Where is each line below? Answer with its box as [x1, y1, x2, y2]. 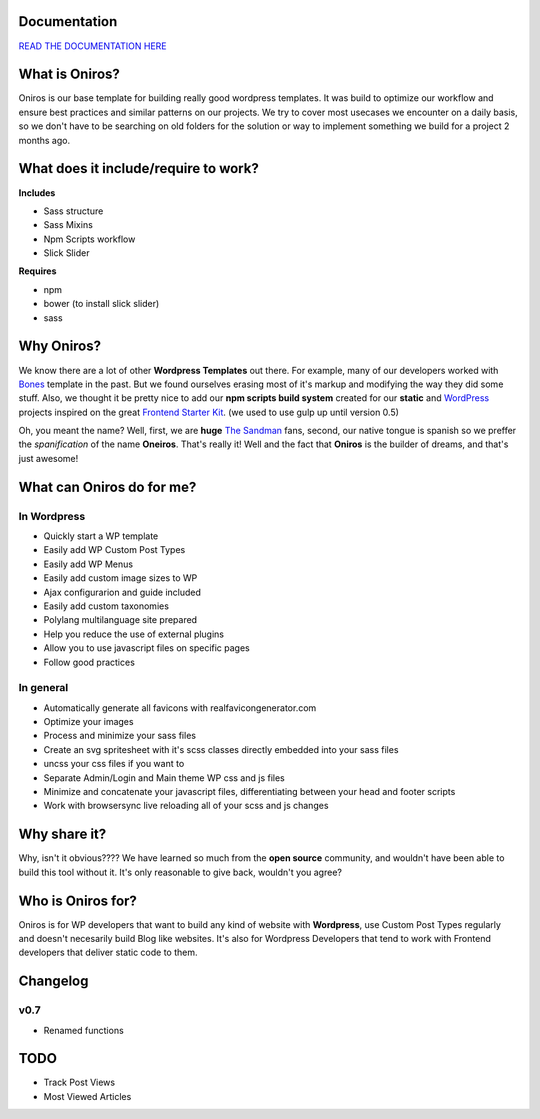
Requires [18, 265, 57, 277]
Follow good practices [43, 656, 135, 668]
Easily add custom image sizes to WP [43, 572, 198, 584]
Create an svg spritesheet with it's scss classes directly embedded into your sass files [43, 743, 399, 755]
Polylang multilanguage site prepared [43, 614, 198, 626]
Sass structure [43, 205, 104, 217]
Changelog [18, 973, 89, 990]
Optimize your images [43, 716, 134, 728]
